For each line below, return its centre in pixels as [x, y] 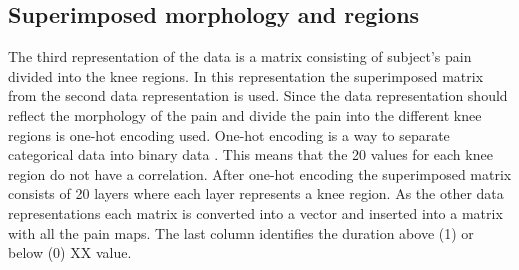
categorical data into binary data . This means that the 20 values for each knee [250, 154]
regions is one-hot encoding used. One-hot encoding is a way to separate [229, 134]
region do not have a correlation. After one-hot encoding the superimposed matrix [260, 173]
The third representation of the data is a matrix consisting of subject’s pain [240, 56]
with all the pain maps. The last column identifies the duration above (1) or [241, 232]
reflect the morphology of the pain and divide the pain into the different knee [245, 114]
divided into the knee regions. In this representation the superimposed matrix [246, 75]
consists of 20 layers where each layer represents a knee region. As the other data [256, 193]
